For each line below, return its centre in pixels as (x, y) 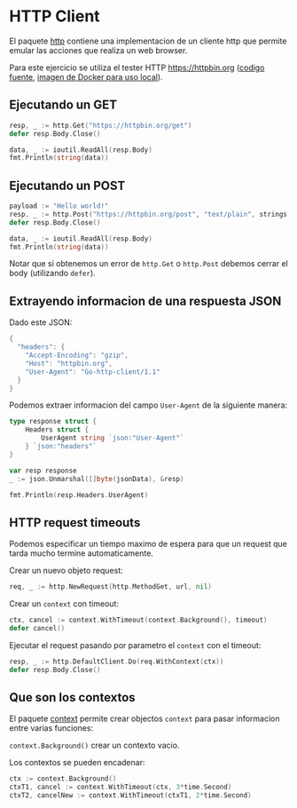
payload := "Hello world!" (59, 206)
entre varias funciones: (51, 728)
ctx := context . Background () (63, 779)
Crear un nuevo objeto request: (66, 571)
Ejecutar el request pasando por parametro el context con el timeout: (135, 645)
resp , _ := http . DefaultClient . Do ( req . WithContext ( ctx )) (117, 661)
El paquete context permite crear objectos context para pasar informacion (145, 719)
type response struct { (53, 422)
